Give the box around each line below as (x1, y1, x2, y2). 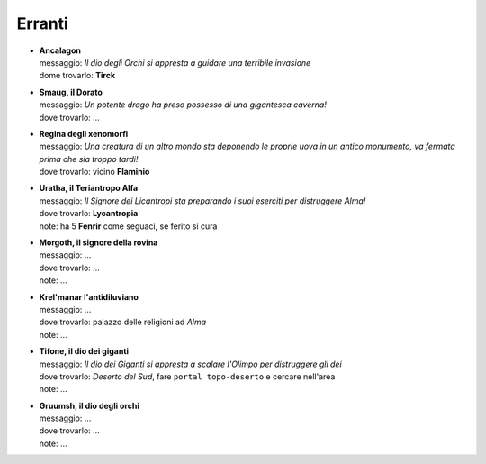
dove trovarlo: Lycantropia (39, 208, 139, 219)
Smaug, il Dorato (39, 86, 103, 97)
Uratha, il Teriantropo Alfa (39, 183, 139, 194)
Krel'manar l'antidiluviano (39, 291, 139, 302)
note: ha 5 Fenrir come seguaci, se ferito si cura (39, 221, 218, 232)
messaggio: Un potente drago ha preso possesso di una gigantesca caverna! (39, 99, 328, 110)
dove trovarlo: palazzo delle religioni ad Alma (39, 316, 207, 328)
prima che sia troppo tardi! (39, 153, 139, 164)
